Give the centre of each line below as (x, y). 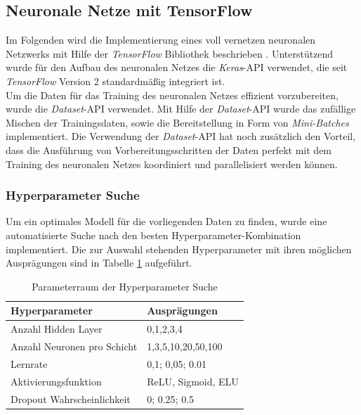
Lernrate (29, 363)
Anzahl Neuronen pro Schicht (74, 346)
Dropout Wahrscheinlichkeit (71, 398)
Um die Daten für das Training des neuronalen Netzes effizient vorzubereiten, (172, 95)
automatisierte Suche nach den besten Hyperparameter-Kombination (153, 235)
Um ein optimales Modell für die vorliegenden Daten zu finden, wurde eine (166, 221)
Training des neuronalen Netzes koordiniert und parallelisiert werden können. (172, 164)
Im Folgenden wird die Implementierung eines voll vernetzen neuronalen (161, 40)
